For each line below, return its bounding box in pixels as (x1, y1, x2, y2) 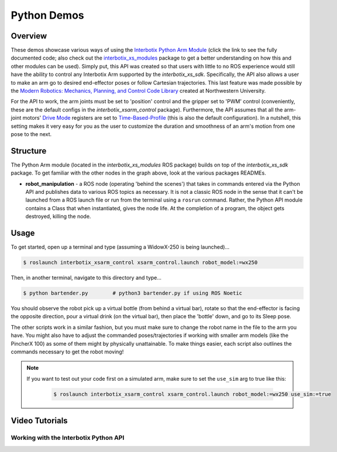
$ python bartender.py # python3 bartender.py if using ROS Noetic (23, 290, 243, 297)
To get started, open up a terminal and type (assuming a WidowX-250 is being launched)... (11, 244, 230, 251)
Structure (11, 146, 47, 156)
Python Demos (11, 9, 84, 22)
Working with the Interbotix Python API (11, 434, 125, 442)
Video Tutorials (11, 416, 68, 426)
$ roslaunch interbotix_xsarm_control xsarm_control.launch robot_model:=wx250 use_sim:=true (53, 391, 332, 397)
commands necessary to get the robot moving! (11, 348, 124, 356)
